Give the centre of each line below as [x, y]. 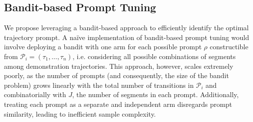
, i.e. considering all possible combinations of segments [154, 56]
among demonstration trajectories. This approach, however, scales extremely [119, 66]
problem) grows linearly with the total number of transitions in [99, 85]
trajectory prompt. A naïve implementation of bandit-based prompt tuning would [127, 37]
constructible [229, 47]
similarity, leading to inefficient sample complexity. [80, 113]
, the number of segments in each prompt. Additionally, [155, 94]
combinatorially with [35, 94]
